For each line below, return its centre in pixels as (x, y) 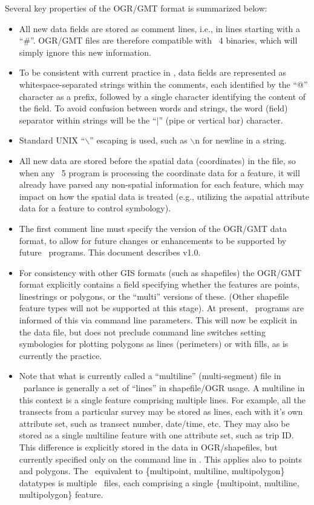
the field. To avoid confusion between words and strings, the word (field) (153, 108)
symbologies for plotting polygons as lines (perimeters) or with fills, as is (154, 344)
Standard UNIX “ (52, 140)
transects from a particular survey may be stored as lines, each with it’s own (161, 411)
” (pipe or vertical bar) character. (221, 120)
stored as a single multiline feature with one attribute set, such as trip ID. (156, 435)
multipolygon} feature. (61, 494)
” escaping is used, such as (139, 140)
